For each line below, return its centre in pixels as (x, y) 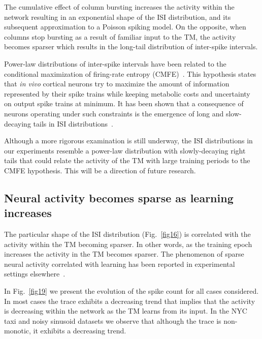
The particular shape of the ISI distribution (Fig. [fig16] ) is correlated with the (127, 234)
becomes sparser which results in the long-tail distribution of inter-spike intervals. (131, 47)
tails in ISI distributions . (73, 123)
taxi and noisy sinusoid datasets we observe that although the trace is (113, 320)
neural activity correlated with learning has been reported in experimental (120, 264)
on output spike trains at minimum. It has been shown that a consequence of (124, 103)
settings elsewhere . (35, 274)
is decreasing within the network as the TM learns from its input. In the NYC (126, 311)
